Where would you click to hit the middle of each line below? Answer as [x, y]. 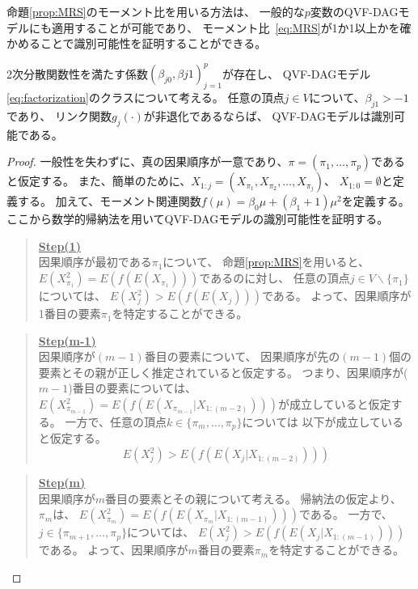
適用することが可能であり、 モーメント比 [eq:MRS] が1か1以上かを [226, 27]
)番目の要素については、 [132, 388]
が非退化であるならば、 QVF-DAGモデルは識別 [268, 115]
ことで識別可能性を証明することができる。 [153, 43]
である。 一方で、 [346, 514]
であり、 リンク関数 [59, 115]
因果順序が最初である [95, 262]
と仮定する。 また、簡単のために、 [99, 181]
